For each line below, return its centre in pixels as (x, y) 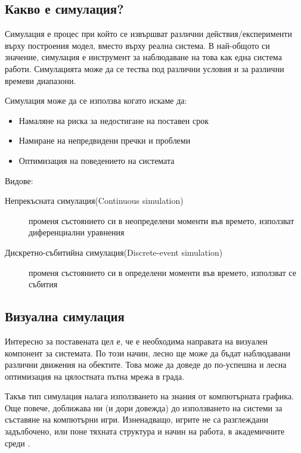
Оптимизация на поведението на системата (97, 160)
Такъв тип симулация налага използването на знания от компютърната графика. (149, 396)
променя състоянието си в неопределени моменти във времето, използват (162, 220)
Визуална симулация (65, 316)
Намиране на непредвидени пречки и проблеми (105, 140)
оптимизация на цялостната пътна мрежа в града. (95, 376)
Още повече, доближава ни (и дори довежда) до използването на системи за (144, 407)
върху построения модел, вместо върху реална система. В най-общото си (137, 45)
